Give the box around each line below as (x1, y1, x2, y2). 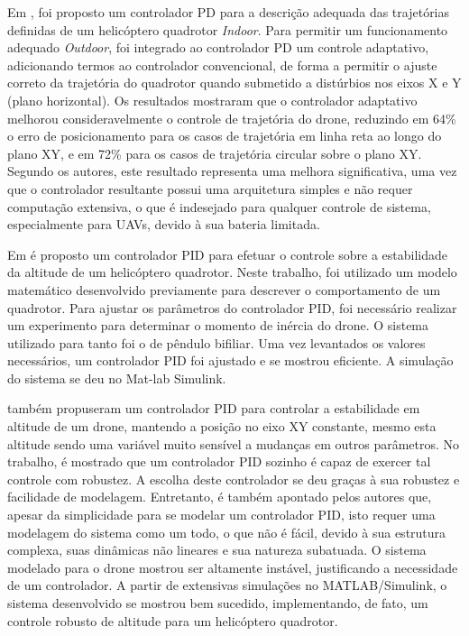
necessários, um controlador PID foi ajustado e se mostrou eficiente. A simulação (7, 351, 454, 370)
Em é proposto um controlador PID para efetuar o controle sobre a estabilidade (7, 244, 447, 263)
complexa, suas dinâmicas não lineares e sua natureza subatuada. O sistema (7, 540, 427, 559)
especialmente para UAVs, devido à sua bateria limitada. (7, 215, 320, 234)
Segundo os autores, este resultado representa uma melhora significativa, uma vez (7, 161, 457, 180)
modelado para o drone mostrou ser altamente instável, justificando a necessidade (7, 558, 458, 576)
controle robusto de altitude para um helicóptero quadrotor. (7, 611, 338, 630)
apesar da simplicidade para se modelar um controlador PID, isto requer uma (7, 505, 436, 524)
